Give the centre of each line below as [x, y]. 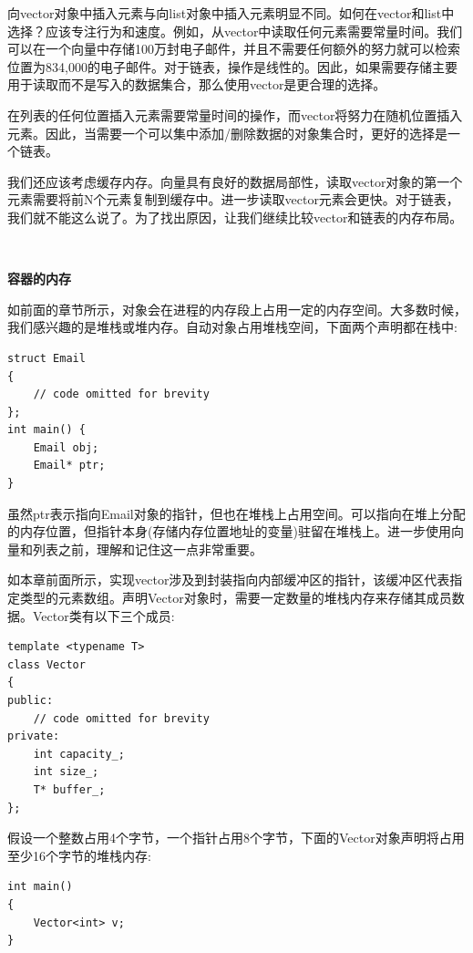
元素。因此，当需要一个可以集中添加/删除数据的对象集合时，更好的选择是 [227, 133]
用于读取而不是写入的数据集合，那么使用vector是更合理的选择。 [197, 84]
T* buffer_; [69, 789]
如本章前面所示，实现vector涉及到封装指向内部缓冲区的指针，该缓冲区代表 [229, 580]
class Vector [46, 664]
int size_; [66, 772]
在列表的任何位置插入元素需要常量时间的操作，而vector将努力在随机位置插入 [235, 114]
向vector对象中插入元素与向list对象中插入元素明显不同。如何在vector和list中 [231, 13]
